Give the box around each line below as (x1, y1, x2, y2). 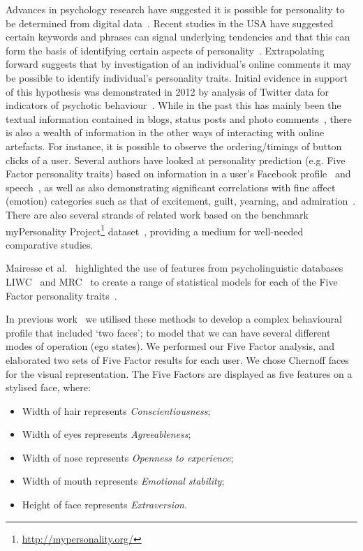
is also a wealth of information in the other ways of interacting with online (6, 125, 325, 140)
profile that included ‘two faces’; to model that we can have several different (6, 325, 331, 339)
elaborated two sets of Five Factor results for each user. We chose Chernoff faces (6, 352, 349, 367)
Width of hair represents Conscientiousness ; (22, 403, 211, 418)
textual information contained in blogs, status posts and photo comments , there (6, 111, 352, 126)
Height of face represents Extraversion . (22, 497, 187, 512)
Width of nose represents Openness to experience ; (22, 450, 234, 464)
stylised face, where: (6, 380, 91, 395)
